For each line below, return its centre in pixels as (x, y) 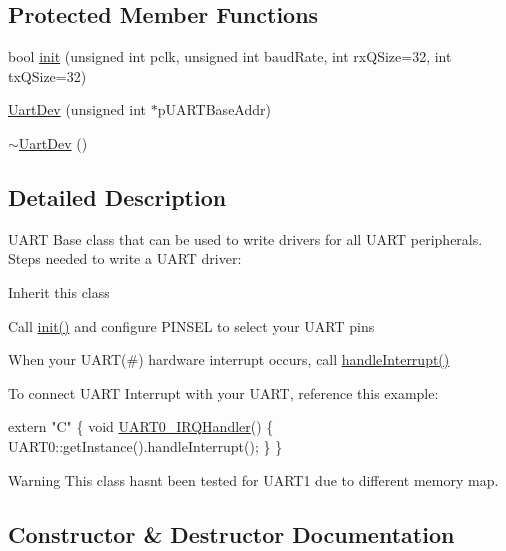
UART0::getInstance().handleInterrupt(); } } (145, 445)
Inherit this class (59, 291)
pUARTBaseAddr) (214, 109)
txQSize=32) (47, 75)
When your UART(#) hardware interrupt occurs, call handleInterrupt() (229, 359)
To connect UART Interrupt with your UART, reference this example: (223, 392)
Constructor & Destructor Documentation (231, 533)
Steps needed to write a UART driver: (125, 258)
